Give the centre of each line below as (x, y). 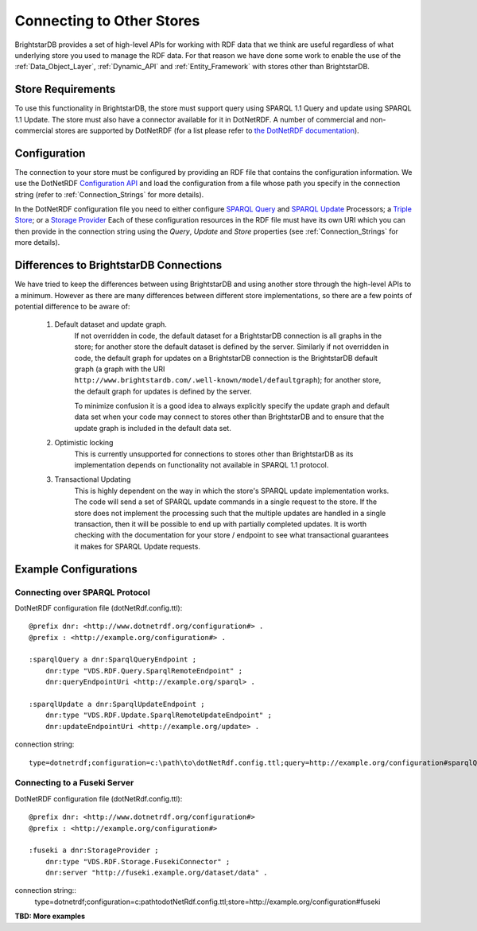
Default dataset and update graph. (111, 324)
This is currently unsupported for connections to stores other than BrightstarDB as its (214, 454)
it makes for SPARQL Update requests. (137, 546)
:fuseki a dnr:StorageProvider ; (94, 850)
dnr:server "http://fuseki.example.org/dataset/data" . (156, 873)
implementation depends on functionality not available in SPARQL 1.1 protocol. (202, 465)
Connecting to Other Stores (107, 21)
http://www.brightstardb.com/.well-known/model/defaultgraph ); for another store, (228, 380)
